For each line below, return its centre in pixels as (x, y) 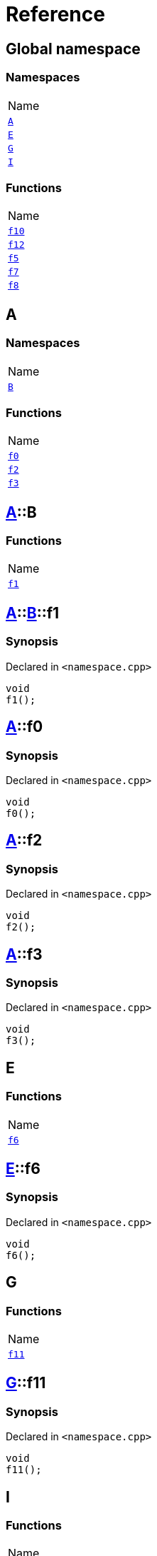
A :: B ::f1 (33, 613)
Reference (55, 14)
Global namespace (73, 49)
